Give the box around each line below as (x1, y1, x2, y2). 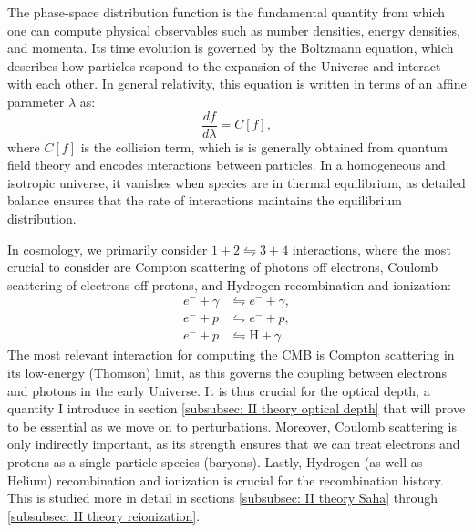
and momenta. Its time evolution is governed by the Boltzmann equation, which (7, 38, 454, 57)
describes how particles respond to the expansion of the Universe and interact (7, 56, 441, 75)
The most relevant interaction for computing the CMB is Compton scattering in (7, 345, 455, 364)
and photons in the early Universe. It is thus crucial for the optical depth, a (7, 381, 430, 400)
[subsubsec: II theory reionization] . (7, 506, 201, 525)
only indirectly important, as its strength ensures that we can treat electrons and (7, 434, 460, 454)
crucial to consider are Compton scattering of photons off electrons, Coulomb (7, 257, 438, 276)
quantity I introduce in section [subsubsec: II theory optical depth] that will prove (7, 399, 466, 418)
